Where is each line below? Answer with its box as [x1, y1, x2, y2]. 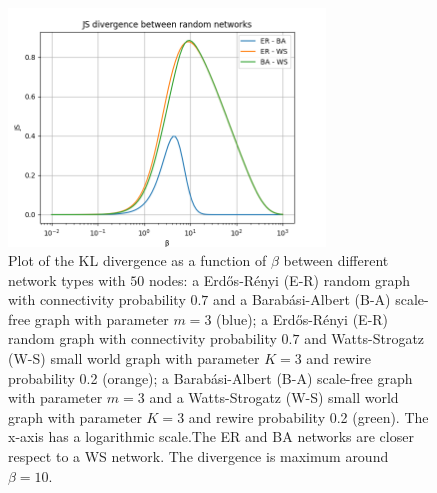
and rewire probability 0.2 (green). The [188, 406, 429, 427]
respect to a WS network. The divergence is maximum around [8, 446, 389, 467]
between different [283, 250, 389, 271]
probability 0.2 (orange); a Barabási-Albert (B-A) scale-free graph [8, 367, 413, 388]
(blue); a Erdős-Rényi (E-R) [216, 308, 389, 329]
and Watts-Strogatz [304, 328, 425, 349]
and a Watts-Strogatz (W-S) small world [149, 387, 399, 408]
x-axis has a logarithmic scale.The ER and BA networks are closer [8, 426, 414, 447]
